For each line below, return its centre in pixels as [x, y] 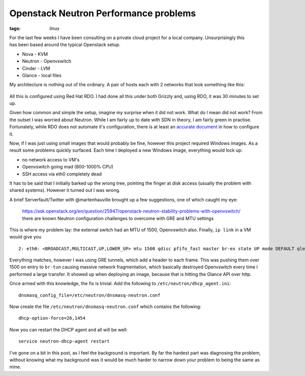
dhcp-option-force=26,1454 [52, 318]
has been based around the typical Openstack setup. [65, 45]
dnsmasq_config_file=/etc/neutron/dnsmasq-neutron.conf [89, 295]
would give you [25, 237]
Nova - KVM [35, 54]
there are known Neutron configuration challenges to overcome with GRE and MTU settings [118, 218]
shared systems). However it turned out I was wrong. [65, 190]
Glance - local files [42, 75]
